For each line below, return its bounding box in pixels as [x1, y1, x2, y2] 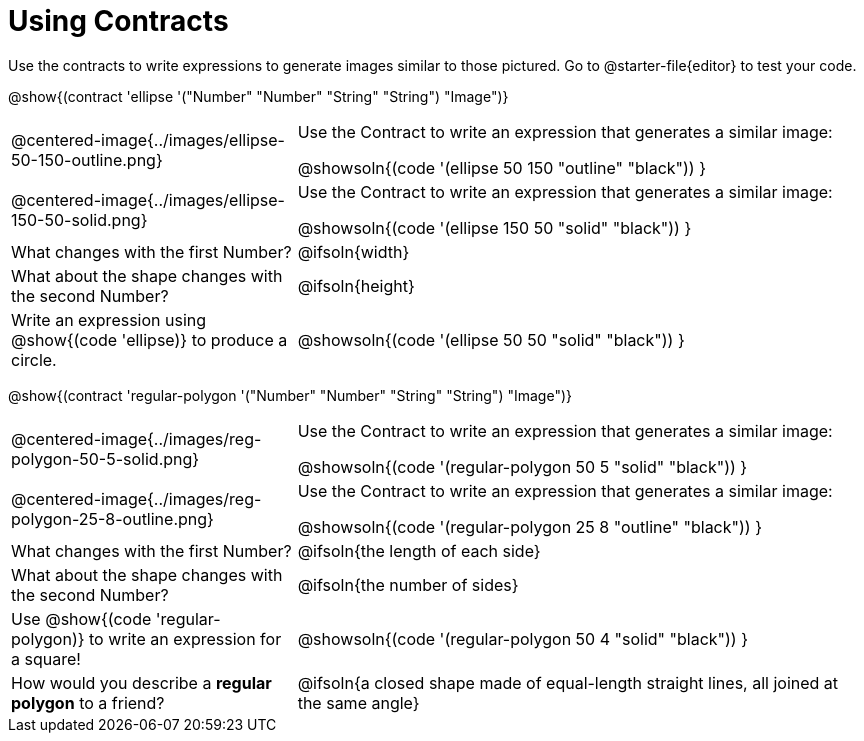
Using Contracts [8, 4, 229, 38]
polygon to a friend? [11, 692, 165, 713]
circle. [11, 349, 57, 370]
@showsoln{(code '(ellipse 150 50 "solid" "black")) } [297, 217, 692, 238]
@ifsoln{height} [297, 275, 415, 296]
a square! [11, 648, 81, 669]
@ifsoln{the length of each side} [297, 540, 541, 561]
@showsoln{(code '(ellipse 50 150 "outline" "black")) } [297, 157, 707, 178]
